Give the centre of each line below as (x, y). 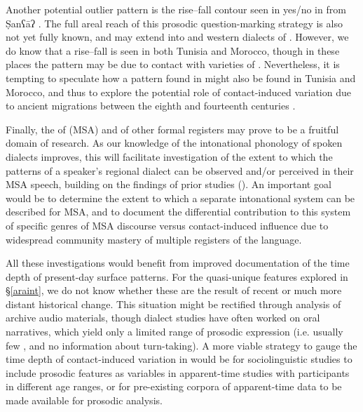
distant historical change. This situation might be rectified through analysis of (173, 304)
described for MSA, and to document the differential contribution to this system (178, 212)
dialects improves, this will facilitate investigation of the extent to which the (169, 156)
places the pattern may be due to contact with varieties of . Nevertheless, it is (173, 64)
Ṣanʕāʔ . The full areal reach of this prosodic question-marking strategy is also (174, 23)
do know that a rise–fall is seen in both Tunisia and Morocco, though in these (173, 50)
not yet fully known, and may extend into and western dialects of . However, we (177, 37)
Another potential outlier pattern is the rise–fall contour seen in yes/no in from (176, 9)
